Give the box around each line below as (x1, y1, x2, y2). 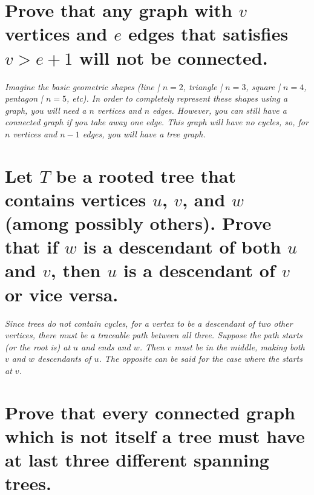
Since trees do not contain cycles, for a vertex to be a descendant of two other (5, 316, 293, 329)
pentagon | (5, 92, 43, 105)
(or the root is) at (5, 340, 71, 353)
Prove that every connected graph (5, 399, 295, 424)
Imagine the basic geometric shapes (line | (5, 80, 160, 93)
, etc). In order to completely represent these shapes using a (67, 92, 288, 105)
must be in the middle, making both (174, 340, 305, 353)
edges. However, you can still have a (152, 103, 287, 116)
